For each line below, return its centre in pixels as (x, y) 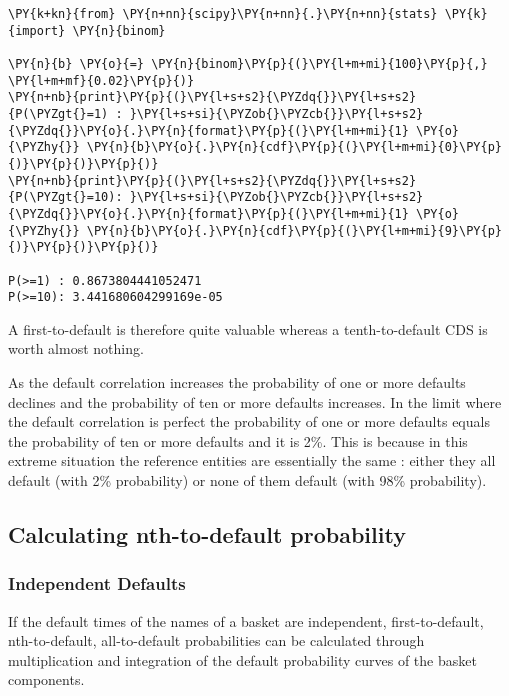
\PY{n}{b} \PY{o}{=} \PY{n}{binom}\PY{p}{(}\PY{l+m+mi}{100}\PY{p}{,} (248, 63)
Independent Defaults (97, 583)
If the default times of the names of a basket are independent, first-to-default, (246, 620)
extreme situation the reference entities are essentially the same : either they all (252, 460)
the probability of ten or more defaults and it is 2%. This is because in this (238, 440)
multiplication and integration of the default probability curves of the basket (242, 659)
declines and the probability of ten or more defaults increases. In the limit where (255, 401)
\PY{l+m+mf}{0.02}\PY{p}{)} (101, 80)
